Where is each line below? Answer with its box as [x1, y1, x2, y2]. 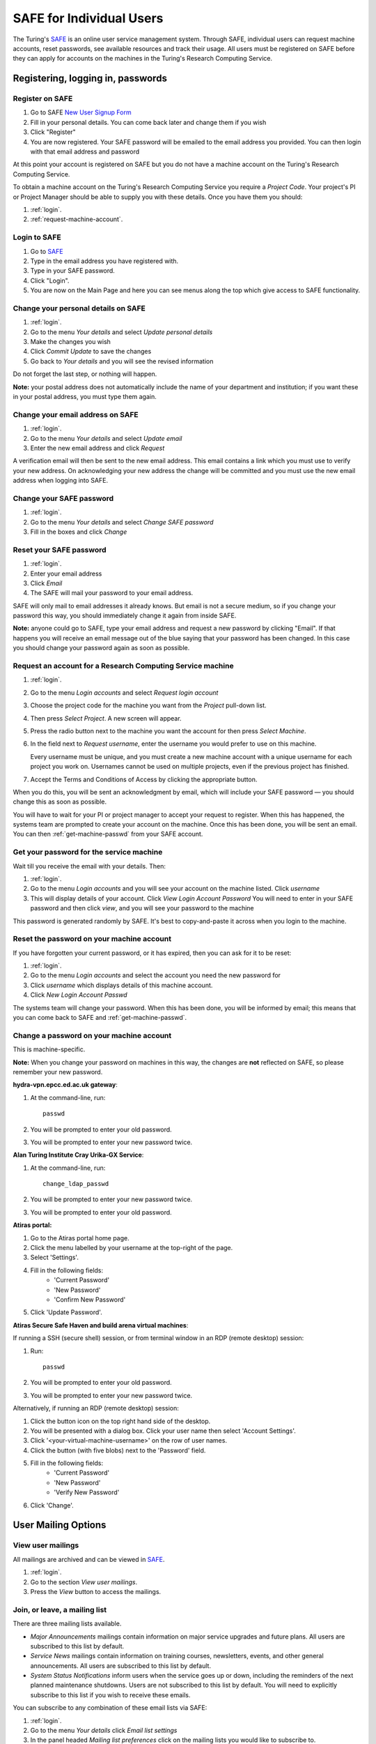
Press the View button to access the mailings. [30, 1587, 162, 1595]
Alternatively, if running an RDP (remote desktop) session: [13, 1404, 179, 1413]
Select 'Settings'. [30, 1253, 79, 1262]
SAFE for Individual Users [13, 10, 164, 26]
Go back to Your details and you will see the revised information [30, 356, 214, 366]
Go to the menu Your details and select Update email [30, 434, 182, 442]
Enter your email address [30, 569, 102, 578]
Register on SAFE [13, 94, 73, 104]
